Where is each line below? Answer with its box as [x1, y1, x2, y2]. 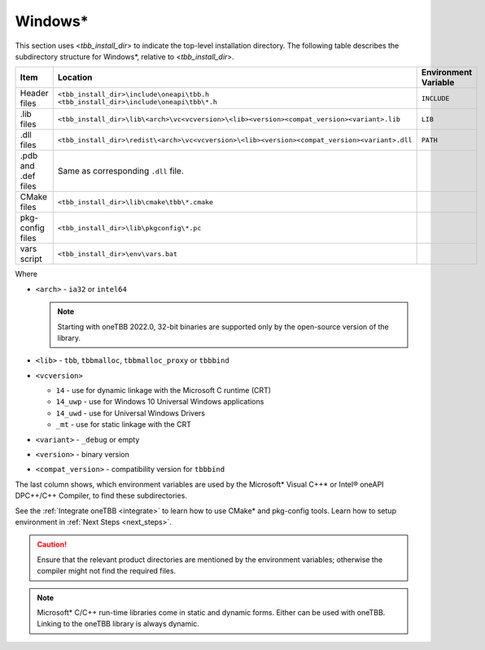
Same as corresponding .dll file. [57, 165, 184, 177]
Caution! [37, 539, 68, 549]
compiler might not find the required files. [37, 566, 177, 576]
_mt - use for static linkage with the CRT [55, 420, 191, 430]
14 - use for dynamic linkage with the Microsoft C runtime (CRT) [55, 386, 272, 395]
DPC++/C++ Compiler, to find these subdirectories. [15, 491, 187, 500]
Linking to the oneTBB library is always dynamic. [37, 619, 199, 629]
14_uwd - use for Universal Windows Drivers [55, 408, 205, 418]
